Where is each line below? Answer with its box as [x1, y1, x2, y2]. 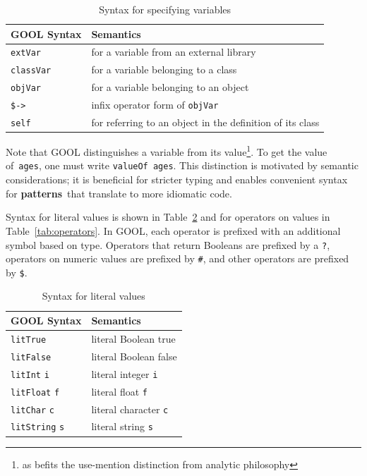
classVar [11, 66, 52, 76]
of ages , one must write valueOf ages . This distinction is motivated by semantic [6, 158, 359, 173]
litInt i [11, 370, 49, 380]
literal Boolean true [91, 331, 176, 346]
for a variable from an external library [91, 44, 256, 59]
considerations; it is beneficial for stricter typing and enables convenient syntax [6, 172, 348, 187]
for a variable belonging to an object [91, 80, 249, 94]
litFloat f [11, 387, 60, 398]
